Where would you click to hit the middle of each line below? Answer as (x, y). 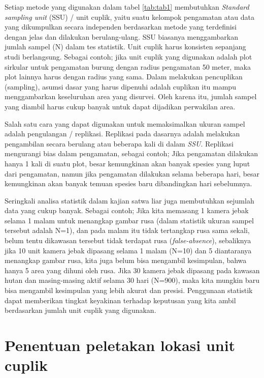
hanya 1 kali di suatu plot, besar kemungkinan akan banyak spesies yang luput (127, 163)
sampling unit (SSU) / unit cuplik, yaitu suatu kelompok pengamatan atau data (129, 17)
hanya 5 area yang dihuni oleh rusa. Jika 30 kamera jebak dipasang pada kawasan (132, 270)
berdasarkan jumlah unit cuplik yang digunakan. (80, 310)
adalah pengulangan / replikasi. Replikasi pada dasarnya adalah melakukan (122, 134)
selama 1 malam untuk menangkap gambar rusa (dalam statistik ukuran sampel (129, 220)
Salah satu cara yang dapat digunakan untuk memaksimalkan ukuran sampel (125, 123)
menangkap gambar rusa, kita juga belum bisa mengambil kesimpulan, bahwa (126, 260)
